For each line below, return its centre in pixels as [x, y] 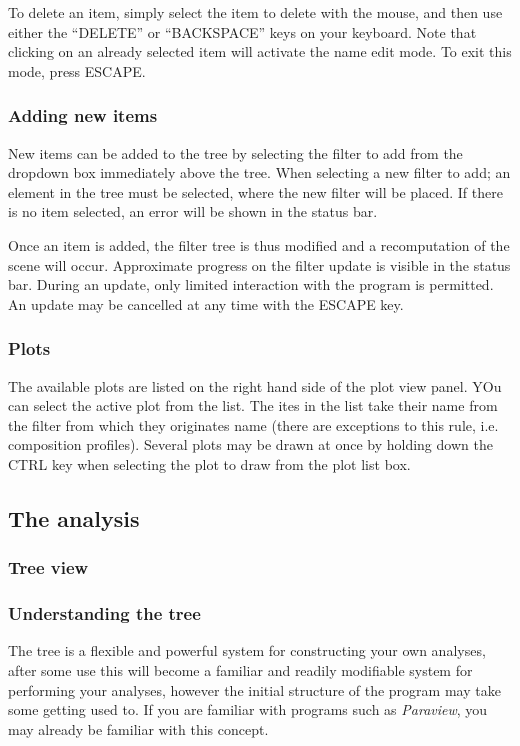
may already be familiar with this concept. [138, 728]
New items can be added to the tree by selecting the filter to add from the [235, 152]
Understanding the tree [104, 613]
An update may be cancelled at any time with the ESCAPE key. [206, 303]
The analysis [74, 517]
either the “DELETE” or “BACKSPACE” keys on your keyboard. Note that [242, 31]
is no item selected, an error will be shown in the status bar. [193, 211]
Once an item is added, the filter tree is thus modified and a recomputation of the [259, 244]
